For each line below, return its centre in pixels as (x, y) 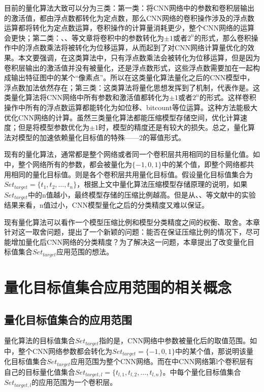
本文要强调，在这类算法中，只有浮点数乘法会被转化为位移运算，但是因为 (139, 57)
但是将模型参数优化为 (54, 127)
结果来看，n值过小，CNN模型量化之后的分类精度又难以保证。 (106, 205)
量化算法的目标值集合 (40, 340)
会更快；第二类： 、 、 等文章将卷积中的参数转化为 (84, 37)
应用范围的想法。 (85, 252)
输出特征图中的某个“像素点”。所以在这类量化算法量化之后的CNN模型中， (133, 77)
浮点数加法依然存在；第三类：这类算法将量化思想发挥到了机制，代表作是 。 (128, 87)
